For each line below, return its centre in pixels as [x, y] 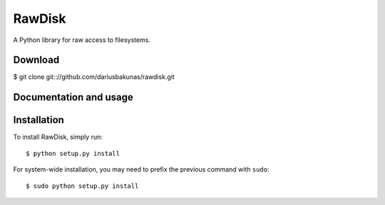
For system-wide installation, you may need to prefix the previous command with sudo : [142, 169]
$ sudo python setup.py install [82, 186]
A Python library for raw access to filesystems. [82, 40]
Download [36, 60]
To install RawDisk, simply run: [58, 137]
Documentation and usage [73, 97]
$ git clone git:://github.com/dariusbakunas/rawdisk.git [94, 77]
